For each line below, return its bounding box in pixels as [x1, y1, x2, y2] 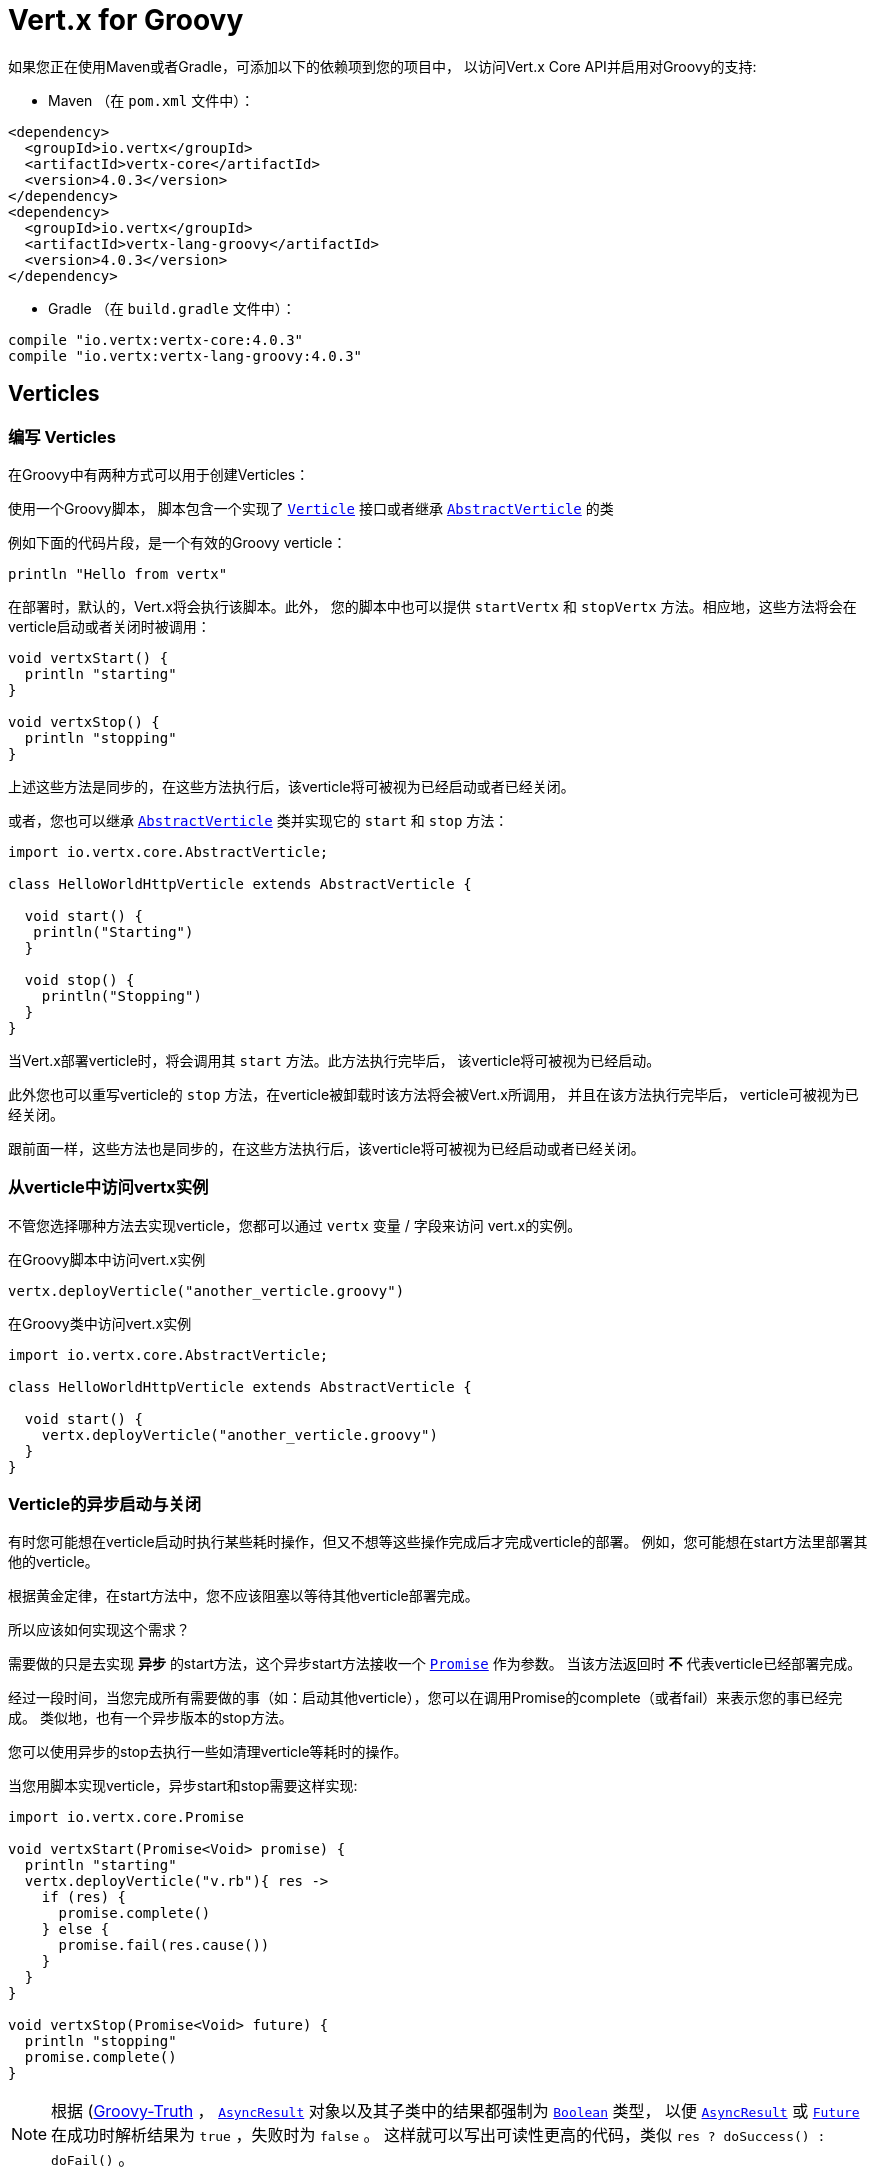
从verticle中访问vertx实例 [8, 1177, 209, 1198]
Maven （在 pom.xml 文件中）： [48, 91, 255, 109]
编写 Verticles [8, 426, 116, 447]
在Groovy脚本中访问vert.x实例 [8, 1250, 206, 1268]
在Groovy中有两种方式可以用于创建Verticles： [8, 465, 310, 483]
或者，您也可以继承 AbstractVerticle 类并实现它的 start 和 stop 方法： [8, 811, 509, 829]
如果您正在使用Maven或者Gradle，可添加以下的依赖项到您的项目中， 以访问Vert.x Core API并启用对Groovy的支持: [8, 57, 757, 75]
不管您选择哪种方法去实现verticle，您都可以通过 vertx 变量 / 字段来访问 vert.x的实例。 [8, 1216, 582, 1234]
